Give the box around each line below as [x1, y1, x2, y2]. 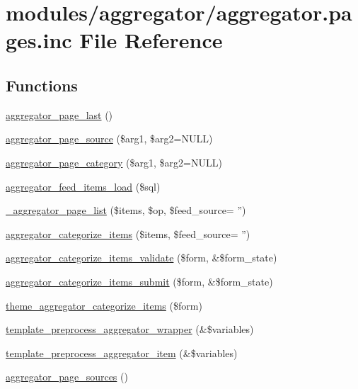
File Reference [79, 26, 223, 55]
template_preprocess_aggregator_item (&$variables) [6, 345, 238, 360]
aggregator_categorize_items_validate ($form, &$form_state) [6, 250, 277, 265]
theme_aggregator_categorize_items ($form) [6, 298, 202, 312]
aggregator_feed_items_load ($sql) [6, 179, 161, 193]
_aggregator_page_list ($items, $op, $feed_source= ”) [6, 203, 246, 218]
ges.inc [6, 26, 72, 55]
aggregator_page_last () [6, 107, 113, 122]
